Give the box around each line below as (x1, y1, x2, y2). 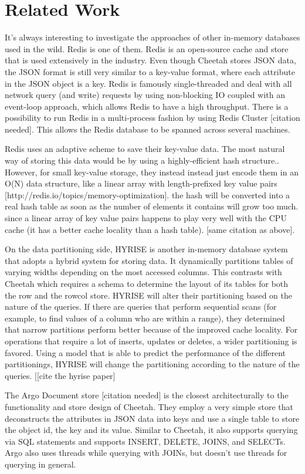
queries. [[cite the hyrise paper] (5, 369, 116, 381)
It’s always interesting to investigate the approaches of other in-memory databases (5, 31, 300, 43)
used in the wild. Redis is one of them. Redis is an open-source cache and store (5, 42, 289, 55)
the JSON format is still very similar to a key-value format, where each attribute (5, 65, 295, 77)
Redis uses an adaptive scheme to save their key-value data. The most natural (5, 143, 285, 155)
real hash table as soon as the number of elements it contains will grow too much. (5, 200, 299, 212)
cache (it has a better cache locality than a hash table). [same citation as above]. (5, 223, 295, 235)
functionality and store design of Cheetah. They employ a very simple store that (5, 400, 293, 412)
